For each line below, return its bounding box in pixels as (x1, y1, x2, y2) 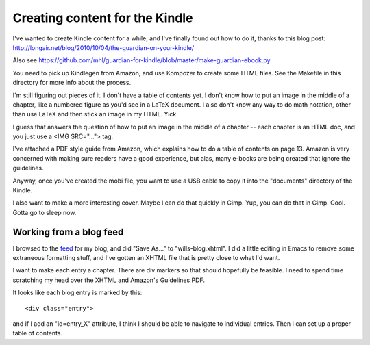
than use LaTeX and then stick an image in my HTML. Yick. (12, 110, 178, 118)
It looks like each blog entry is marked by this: (12, 288, 143, 297)
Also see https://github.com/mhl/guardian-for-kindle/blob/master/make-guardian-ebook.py (12, 56, 271, 64)
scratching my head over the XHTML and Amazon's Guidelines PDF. (12, 276, 206, 284)
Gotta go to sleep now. (12, 208, 77, 216)
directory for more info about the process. (12, 79, 132, 87)
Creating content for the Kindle (12, 10, 193, 25)
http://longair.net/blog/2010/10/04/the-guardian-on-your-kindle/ (12, 43, 195, 51)
